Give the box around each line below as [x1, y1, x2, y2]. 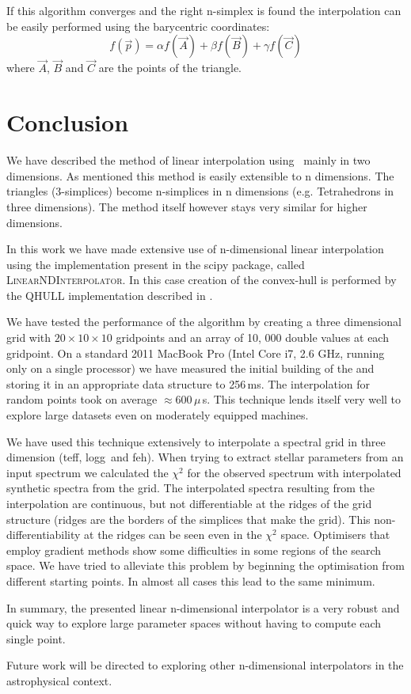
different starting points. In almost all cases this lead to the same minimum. [6, 572, 375, 589]
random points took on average [6, 391, 158, 408]
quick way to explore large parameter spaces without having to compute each [6, 615, 382, 631]
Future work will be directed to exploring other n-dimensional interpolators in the [6, 657, 404, 673]
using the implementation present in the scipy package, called [6, 256, 305, 272]
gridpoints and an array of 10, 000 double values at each [116, 329, 389, 346]
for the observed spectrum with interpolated [187, 464, 401, 480]
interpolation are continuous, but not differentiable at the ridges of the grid [6, 495, 372, 511]
